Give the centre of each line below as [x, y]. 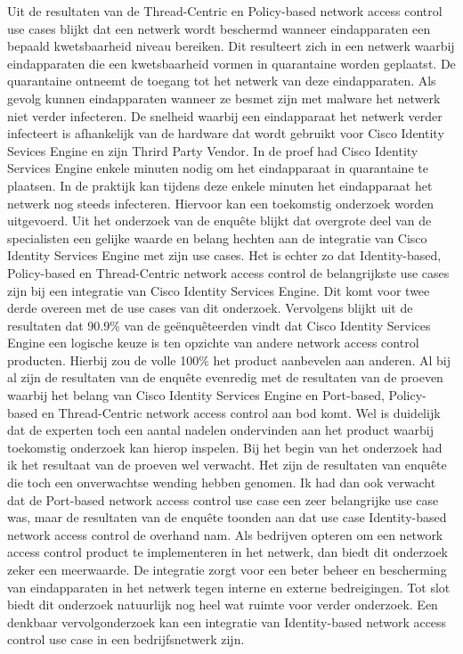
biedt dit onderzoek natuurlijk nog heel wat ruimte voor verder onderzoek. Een [223, 605]
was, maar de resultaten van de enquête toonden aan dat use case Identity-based [227, 517]
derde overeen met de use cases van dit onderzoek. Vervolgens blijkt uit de [210, 308]
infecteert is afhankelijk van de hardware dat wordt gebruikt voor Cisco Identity [226, 133]
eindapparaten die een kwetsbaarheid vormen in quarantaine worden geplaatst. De [231, 63]
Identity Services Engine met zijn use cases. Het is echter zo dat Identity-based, [224, 255]
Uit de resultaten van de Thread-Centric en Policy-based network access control [225, 11]
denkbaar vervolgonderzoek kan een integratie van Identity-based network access [227, 621]
